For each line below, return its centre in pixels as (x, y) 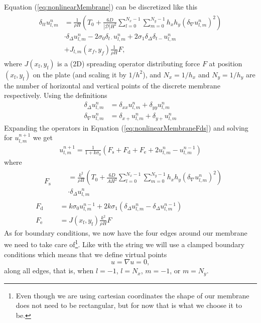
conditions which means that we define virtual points (86, 254)
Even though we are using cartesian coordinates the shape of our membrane (133, 295)
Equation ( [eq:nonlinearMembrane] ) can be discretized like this (101, 7)
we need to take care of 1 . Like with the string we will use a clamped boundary (124, 243)
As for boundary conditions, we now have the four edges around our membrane (126, 232)
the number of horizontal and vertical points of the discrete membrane (112, 85)
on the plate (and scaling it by (80, 74)
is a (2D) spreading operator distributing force (129, 63)
